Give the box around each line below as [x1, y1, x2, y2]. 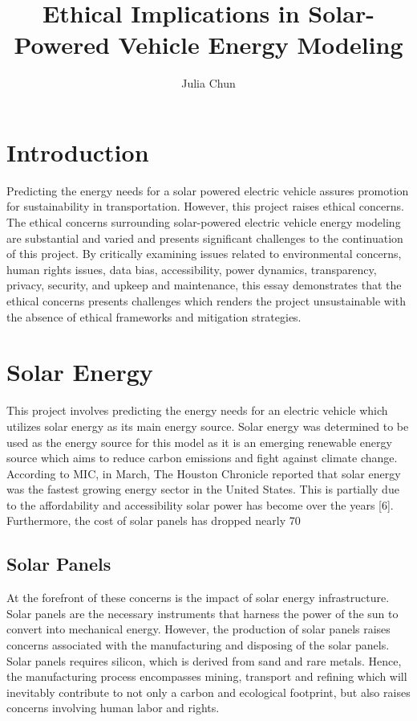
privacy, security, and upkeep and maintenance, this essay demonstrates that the [6, 277, 402, 293]
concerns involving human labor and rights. [6, 699, 220, 716]
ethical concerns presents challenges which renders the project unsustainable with [6, 293, 407, 309]
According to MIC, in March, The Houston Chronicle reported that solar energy [6, 465, 401, 481]
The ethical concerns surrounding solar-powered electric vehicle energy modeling [6, 214, 401, 231]
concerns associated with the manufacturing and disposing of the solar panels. [6, 637, 390, 653]
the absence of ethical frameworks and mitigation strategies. [6, 308, 302, 325]
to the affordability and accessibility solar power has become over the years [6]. [6, 496, 394, 513]
